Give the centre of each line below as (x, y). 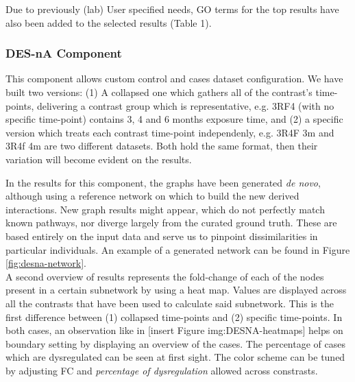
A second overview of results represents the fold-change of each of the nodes (165, 276)
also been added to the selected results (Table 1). (109, 22)
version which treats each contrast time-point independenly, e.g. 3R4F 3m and (170, 132)
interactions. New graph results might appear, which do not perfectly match (165, 209)
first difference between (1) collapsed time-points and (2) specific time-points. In (174, 317)
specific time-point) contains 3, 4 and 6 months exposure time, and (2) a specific (174, 119)
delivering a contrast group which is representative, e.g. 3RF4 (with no (185, 105)
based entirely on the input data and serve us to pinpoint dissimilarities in (162, 236)
